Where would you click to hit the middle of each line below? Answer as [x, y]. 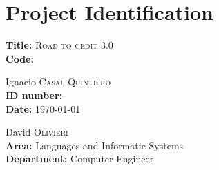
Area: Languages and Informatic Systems [95, 145]
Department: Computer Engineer [80, 159]
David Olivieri [37, 132]
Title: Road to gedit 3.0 [59, 45]
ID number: [34, 95]
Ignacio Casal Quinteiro [58, 82]
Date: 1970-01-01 [43, 108]
